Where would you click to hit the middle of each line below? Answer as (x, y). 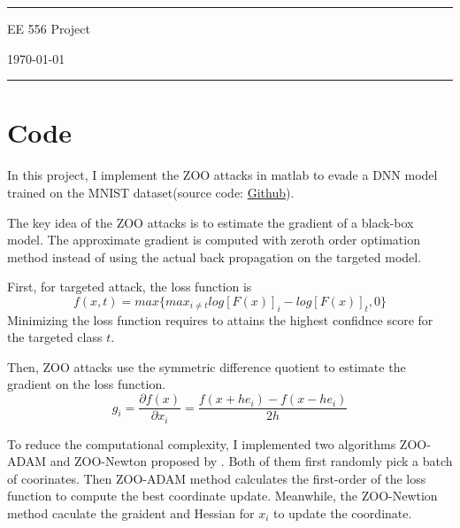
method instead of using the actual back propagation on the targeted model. (215, 256)
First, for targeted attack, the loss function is (130, 287)
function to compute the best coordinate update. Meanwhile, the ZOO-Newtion (222, 496)
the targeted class (55, 337)
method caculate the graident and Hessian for (131, 512)
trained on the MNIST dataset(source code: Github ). (151, 192)
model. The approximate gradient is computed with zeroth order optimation (214, 240)
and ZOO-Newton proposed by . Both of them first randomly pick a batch (251, 461)
